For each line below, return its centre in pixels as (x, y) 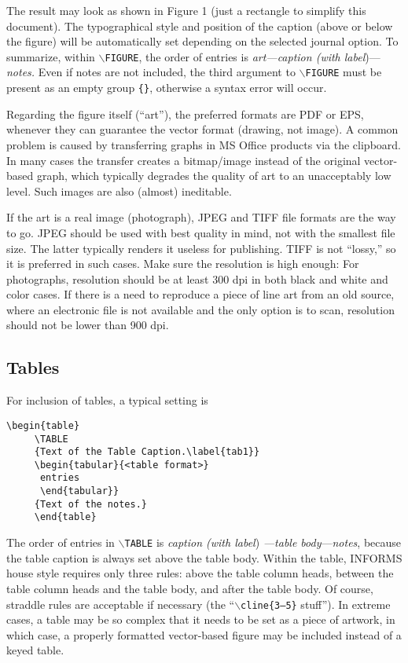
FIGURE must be (344, 72)
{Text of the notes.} (90, 504)
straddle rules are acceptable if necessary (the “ (121, 604)
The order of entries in (61, 542)
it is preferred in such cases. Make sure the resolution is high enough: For (183, 264)
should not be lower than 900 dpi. (88, 325)
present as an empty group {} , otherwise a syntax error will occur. (167, 88)
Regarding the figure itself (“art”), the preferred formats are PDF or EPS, (185, 114)
